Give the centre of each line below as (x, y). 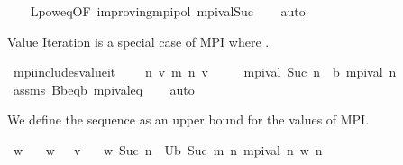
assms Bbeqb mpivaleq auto (104, 89)
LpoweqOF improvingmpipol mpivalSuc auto (168, 11)
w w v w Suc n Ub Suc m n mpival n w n (168, 149)
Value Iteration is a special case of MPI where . (138, 41)
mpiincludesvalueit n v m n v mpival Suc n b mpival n (205, 72)
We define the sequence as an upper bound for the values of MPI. (188, 119)
